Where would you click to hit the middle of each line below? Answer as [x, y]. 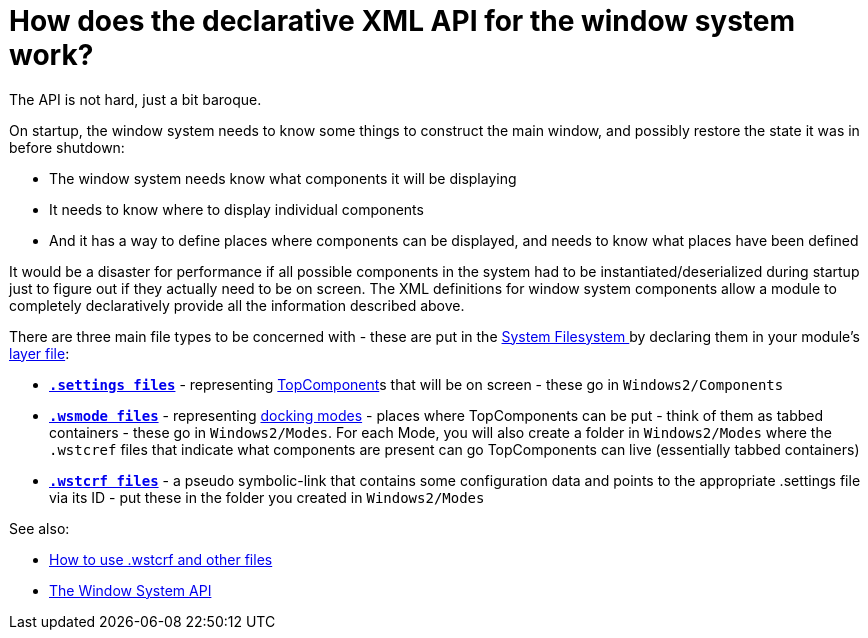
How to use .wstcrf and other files [161, 559]
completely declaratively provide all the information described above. [237, 305]
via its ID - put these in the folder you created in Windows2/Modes [267, 497]
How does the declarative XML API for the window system [402, 21]
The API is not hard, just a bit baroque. [135, 99]
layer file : [39, 353]
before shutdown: [67, 147]
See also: [39, 528]
